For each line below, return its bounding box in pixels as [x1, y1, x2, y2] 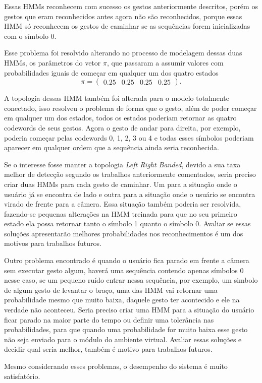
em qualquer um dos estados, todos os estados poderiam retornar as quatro [4, 112, 237, 123]
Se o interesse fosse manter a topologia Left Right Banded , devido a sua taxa [4, 159, 241, 169]
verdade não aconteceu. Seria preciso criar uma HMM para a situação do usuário [4, 304, 254, 315]
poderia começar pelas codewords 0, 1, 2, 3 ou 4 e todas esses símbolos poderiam [4, 132, 254, 143]
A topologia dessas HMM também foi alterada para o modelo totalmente [4, 93, 229, 103]
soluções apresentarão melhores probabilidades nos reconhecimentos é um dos [4, 228, 243, 238]
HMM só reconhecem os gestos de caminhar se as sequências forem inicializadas [4, 21, 250, 31]
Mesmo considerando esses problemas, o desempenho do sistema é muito [4, 361, 228, 371]
